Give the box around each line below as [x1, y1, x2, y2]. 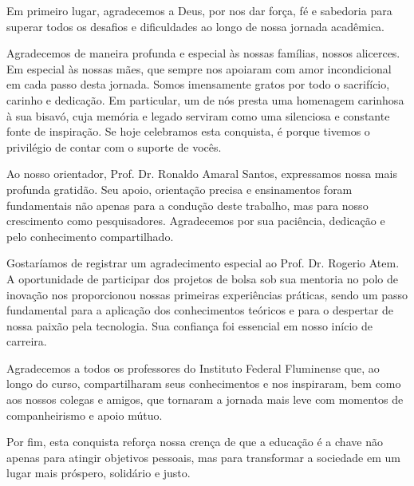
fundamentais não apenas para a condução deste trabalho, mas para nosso [6, 196, 369, 213]
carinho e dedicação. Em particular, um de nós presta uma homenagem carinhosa [6, 91, 404, 108]
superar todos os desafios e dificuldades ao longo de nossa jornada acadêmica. [6, 18, 384, 34]
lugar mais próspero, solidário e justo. [6, 464, 191, 481]
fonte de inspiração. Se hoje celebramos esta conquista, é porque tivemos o [6, 123, 370, 140]
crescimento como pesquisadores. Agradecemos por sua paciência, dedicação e [6, 212, 385, 229]
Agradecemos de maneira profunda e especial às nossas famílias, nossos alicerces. [6, 45, 400, 61]
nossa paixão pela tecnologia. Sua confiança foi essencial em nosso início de [6, 317, 373, 334]
